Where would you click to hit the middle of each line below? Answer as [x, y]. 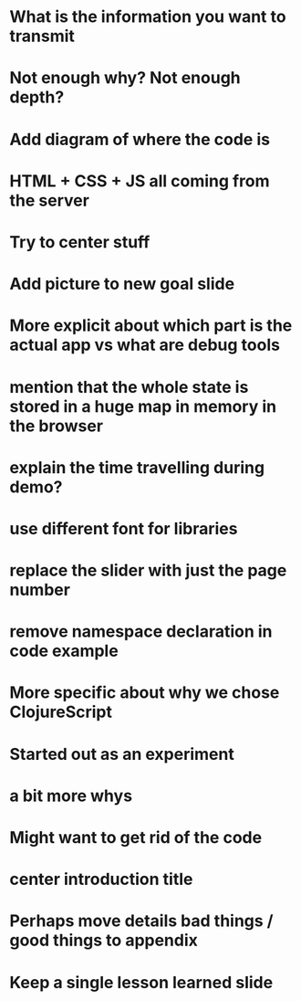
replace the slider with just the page [148, 570]
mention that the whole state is [129, 387]
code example [64, 651]
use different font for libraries [124, 528]
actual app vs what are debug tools [145, 345]
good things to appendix [104, 940]
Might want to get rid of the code [136, 838]
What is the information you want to [148, 17]
